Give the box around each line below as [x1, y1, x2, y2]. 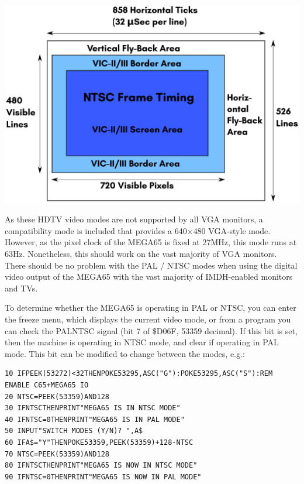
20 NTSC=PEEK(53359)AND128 [5, 392, 109, 401]
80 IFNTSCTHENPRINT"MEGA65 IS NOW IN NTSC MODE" [5, 461, 198, 470]
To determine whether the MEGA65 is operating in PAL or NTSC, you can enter [5, 301, 296, 314]
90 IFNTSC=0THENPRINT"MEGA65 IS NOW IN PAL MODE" [5, 472, 202, 481]
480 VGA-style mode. [193, 224, 271, 236]
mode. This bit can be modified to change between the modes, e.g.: [5, 347, 245, 359]
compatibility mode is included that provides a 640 [5, 224, 187, 236]
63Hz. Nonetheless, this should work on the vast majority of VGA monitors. [5, 248, 277, 259]
